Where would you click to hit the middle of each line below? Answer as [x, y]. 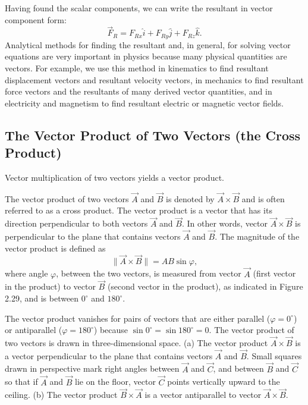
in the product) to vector [50, 286]
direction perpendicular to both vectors [76, 223]
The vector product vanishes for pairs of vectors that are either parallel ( [138, 318]
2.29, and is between [42, 298]
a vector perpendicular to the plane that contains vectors [109, 355]
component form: [36, 19]
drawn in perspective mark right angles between [92, 368]
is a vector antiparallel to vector [203, 395]
